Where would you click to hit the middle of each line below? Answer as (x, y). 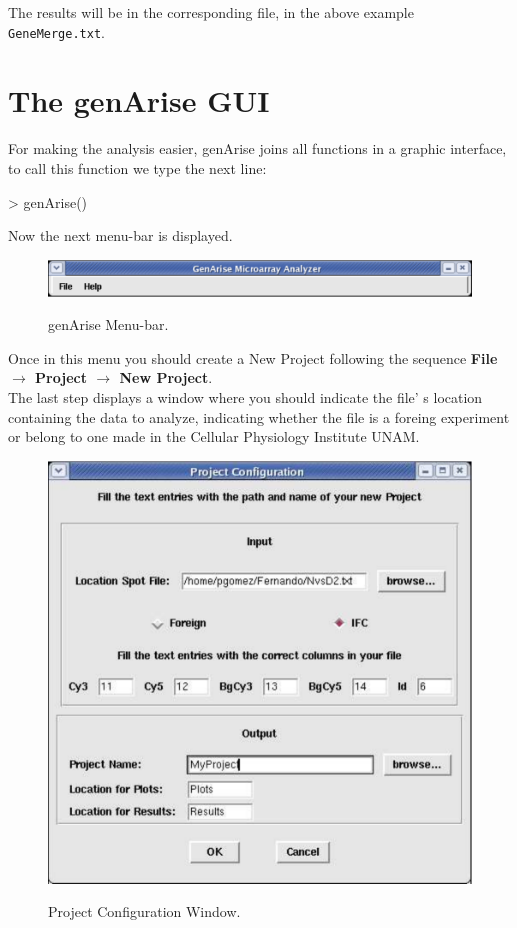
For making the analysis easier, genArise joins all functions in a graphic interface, (257, 148)
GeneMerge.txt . (56, 31)
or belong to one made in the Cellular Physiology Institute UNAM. (214, 436)
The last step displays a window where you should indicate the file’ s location (245, 396)
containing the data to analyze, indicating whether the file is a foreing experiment (259, 416)
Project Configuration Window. (144, 911)
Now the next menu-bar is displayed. (120, 235)
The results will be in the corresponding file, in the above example (211, 12)
